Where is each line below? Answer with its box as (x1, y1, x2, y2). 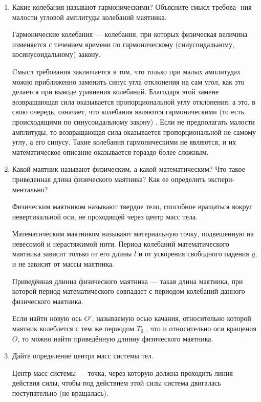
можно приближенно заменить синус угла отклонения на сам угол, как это (12, 76, 245, 87)
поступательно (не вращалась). (12, 388, 108, 398)
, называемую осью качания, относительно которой (92, 313, 251, 324)
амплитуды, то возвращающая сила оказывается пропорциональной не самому (12, 126, 256, 137)
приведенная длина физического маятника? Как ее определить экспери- (12, 173, 235, 184)
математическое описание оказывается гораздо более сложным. (12, 146, 209, 157)
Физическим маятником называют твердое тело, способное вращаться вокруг (12, 201, 253, 212)
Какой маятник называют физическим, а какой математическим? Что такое (12, 164, 245, 174)
